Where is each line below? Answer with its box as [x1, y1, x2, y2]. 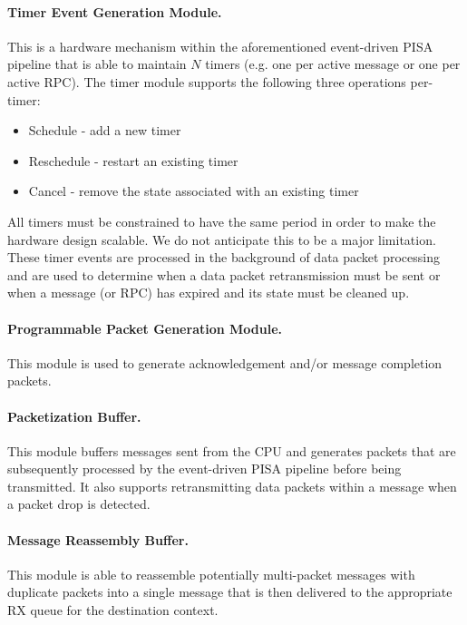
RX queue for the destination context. [7, 601, 219, 620]
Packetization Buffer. [7, 406, 141, 425]
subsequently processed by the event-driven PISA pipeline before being [7, 459, 402, 478]
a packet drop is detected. [7, 494, 151, 513]
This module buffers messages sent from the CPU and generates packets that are [7, 441, 456, 460]
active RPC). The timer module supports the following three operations [7, 72, 406, 91]
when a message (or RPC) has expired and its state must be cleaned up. [7, 283, 410, 302]
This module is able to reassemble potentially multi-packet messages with [7, 564, 415, 583]
